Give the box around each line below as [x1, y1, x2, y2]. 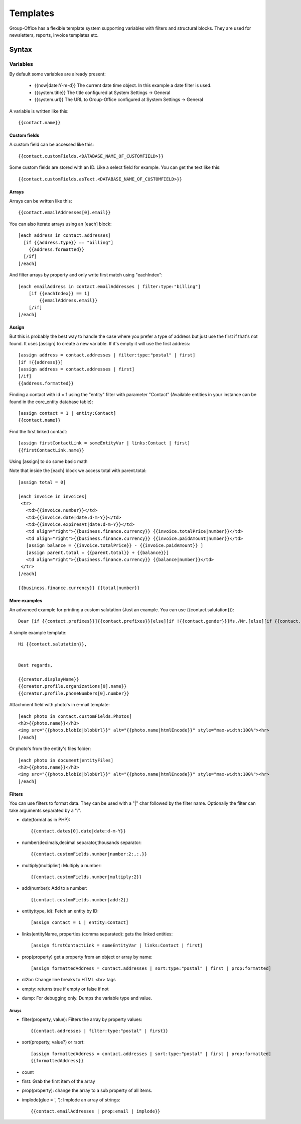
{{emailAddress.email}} [39, 298, 98, 304]
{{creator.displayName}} [18, 677, 79, 682]
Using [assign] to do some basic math [9, 458, 88, 464]
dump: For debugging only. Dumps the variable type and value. [22, 995, 153, 1001]
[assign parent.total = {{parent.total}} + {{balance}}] [26, 549, 169, 555]
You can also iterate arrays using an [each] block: [9, 221, 112, 227]
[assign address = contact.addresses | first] [18, 366, 135, 372]
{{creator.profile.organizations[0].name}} [18, 684, 127, 689]
